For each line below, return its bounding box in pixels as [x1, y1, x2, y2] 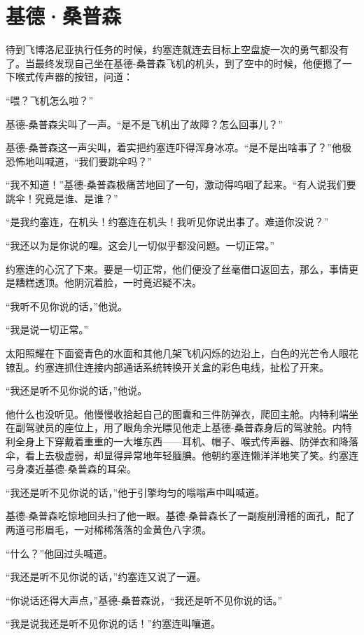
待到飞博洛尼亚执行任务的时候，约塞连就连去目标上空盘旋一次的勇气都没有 [6, 42, 349, 57]
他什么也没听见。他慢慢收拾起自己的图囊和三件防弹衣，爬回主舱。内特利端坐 [6, 406, 358, 421]
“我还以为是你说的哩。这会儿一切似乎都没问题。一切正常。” [6, 238, 275, 253]
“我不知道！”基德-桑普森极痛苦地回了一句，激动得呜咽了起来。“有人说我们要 [6, 177, 356, 192]
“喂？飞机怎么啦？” [6, 92, 94, 107]
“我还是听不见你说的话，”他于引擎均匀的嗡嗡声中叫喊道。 [6, 484, 265, 499]
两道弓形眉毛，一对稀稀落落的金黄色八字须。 [6, 522, 211, 536]
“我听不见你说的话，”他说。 [6, 298, 128, 313]
